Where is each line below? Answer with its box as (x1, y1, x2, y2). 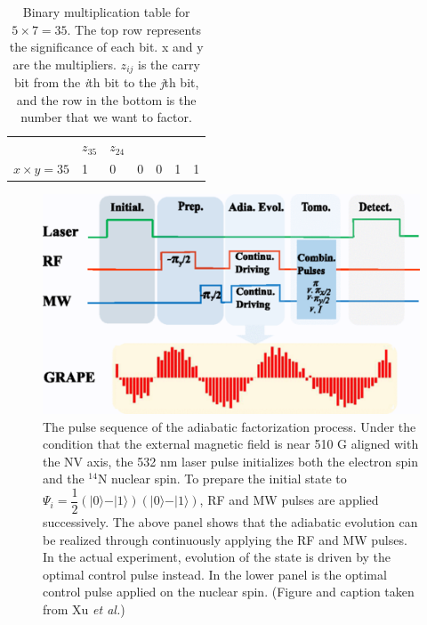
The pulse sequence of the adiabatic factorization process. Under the (43, 417, 416, 435)
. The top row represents (67, 20, 201, 38)
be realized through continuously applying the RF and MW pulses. (43, 530, 407, 548)
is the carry (138, 54, 200, 73)
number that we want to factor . (20, 108, 192, 126)
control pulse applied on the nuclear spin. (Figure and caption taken (43, 582, 415, 601)
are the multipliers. (12, 54, 117, 73)
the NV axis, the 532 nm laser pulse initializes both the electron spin (43, 451, 419, 470)
